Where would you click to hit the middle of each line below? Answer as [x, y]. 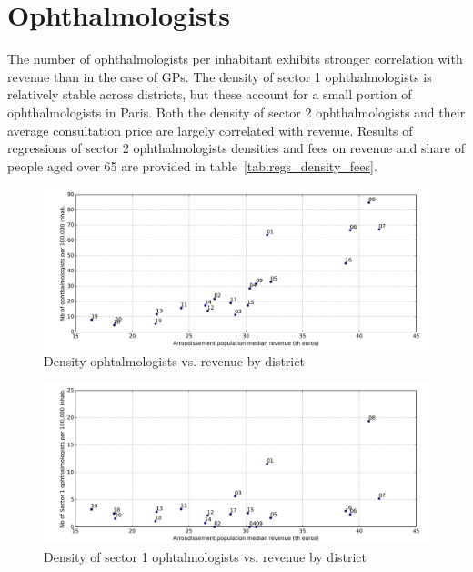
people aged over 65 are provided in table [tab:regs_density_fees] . [192, 165]
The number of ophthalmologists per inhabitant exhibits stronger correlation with [235, 59]
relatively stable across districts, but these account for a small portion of [210, 94]
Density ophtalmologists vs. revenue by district [174, 361]
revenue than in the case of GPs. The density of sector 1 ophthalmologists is [220, 76]
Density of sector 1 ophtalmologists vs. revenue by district [206, 556]
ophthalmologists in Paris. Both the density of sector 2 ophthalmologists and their [236, 112]
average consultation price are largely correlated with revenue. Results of [210, 130]
